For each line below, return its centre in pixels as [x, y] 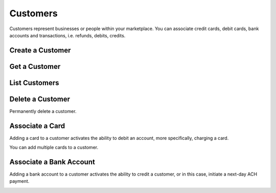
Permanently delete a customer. [43, 111]
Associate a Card [37, 126]
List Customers [34, 82]
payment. [19, 181]
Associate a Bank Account [52, 162]
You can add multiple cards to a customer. [54, 148]
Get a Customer [35, 66]
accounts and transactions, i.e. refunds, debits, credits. [67, 35]
